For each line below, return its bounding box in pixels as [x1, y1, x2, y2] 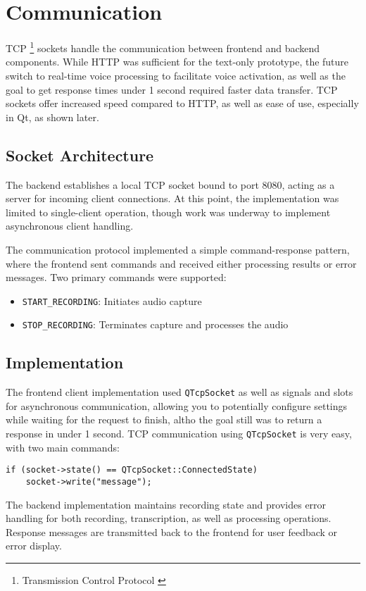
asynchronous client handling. [6, 218, 134, 233]
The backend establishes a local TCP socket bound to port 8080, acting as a [6, 177, 335, 192]
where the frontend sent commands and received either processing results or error [6, 256, 357, 270]
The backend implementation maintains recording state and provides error [6, 497, 327, 511]
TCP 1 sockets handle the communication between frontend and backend [6, 39, 320, 55]
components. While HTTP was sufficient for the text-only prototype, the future [6, 54, 349, 69]
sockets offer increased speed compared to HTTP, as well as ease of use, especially [6, 96, 359, 111]
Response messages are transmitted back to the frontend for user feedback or [6, 524, 338, 539]
